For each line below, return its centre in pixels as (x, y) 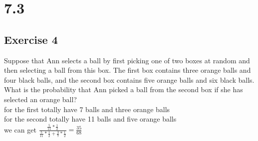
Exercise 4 (31, 39)
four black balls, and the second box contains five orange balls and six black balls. (129, 79)
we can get (20, 129)
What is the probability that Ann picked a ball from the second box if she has (124, 89)
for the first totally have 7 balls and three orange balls (87, 109)
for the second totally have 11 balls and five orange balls (90, 119)
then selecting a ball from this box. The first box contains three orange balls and (128, 70)
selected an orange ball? (40, 99)
